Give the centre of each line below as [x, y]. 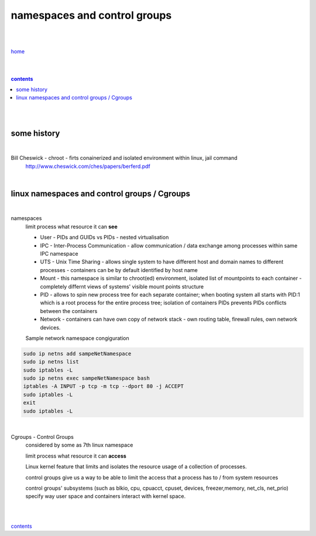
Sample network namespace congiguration [77, 338]
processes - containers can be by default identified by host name [119, 270]
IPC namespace [59, 254]
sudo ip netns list [51, 362]
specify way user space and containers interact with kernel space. [106, 496]
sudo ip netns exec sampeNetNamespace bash [87, 378]
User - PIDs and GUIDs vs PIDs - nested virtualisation [104, 238]
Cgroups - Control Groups [42, 437]
